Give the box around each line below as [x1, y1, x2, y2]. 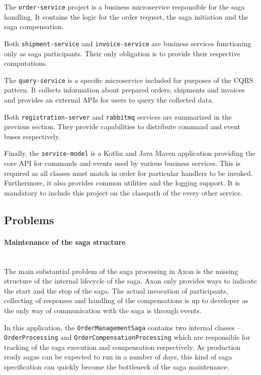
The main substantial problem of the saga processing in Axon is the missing [4, 265, 238, 276]
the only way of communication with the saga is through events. [4, 305, 202, 315]
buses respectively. [4, 131, 60, 141]
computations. [4, 58, 48, 68]
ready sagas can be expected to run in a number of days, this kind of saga [4, 351, 232, 362]
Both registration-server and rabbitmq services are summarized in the [4, 111, 232, 122]
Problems [4, 212, 54, 227]
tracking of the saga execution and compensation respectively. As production [4, 341, 241, 352]
